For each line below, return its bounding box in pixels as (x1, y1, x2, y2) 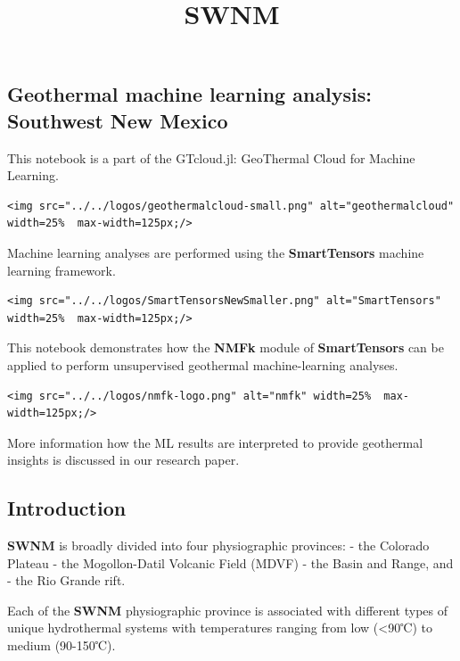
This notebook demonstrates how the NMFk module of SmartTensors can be (7, 338, 444, 357)
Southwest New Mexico (7, 106, 228, 134)
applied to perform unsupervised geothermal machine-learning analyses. (7, 355, 398, 374)
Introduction (7, 494, 127, 522)
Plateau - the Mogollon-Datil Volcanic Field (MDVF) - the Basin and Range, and (7, 553, 454, 572)
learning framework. (7, 260, 116, 279)
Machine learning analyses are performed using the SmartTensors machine (7, 243, 424, 261)
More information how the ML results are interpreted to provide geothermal (7, 433, 423, 451)
